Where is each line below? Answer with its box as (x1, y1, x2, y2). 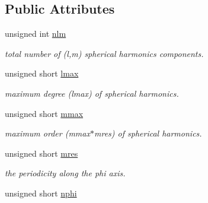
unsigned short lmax (5, 67, 79, 80)
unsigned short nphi (5, 186, 77, 199)
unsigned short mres (5, 147, 78, 159)
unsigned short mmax (5, 107, 84, 119)
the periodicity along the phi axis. (5, 167, 126, 179)
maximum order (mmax (5, 127, 90, 139)
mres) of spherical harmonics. (94, 127, 202, 139)
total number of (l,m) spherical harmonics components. (5, 47, 204, 59)
